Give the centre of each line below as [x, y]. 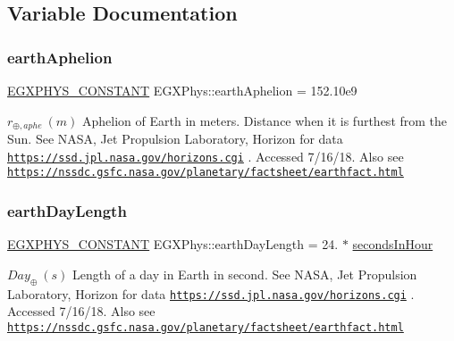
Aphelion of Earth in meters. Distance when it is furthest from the [265, 120]
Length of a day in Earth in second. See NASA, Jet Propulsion [245, 274]
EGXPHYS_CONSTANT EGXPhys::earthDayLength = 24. [173, 244]
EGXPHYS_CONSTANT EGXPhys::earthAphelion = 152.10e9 [182, 90]
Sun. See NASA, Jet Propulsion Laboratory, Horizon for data [175, 139]
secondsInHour [393, 244]
